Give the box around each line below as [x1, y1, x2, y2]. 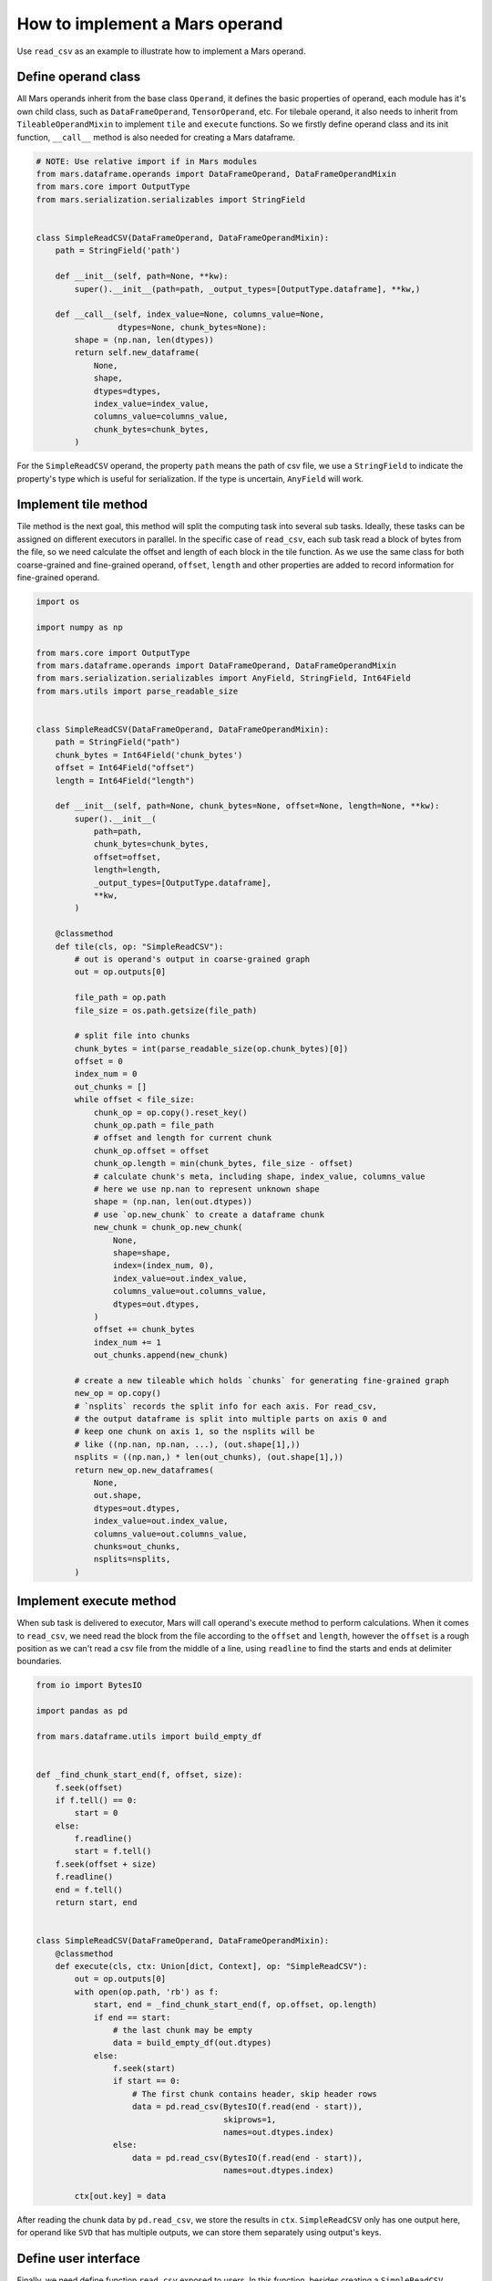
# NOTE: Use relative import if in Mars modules [36, 156, 258, 166]
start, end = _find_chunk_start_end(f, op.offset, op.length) [93, 1999, 378, 2010]
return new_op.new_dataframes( [74, 1464, 214, 1475]
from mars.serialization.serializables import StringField [36, 194, 305, 204]
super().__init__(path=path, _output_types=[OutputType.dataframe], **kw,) [74, 284, 421, 294]
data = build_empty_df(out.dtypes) [112, 2037, 272, 2048]
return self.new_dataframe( [74, 348, 200, 358]
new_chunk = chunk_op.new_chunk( [93, 1223, 243, 1233]
